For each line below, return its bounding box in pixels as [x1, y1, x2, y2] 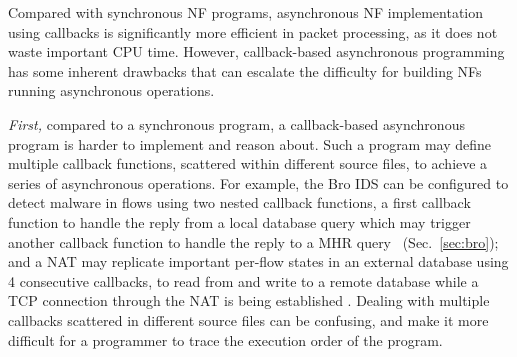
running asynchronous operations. [8, 80, 215, 101]
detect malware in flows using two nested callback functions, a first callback [8, 192, 471, 213]
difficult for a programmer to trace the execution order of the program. [8, 329, 443, 350]
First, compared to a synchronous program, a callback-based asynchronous [8, 113, 465, 134]
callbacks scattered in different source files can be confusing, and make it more [8, 309, 489, 330]
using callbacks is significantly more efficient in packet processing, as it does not [8, 21, 498, 42]
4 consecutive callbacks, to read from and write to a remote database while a [8, 270, 479, 291]
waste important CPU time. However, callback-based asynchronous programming [8, 41, 505, 62]
